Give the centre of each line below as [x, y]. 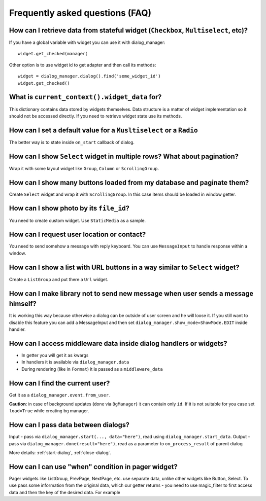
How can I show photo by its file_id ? [69, 208]
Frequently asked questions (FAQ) [80, 13]
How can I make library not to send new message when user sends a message [131, 293]
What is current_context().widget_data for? [85, 97]
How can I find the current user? [60, 383]
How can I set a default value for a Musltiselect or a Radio [103, 130]
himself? [23, 304]
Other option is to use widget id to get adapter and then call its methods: [83, 65]
